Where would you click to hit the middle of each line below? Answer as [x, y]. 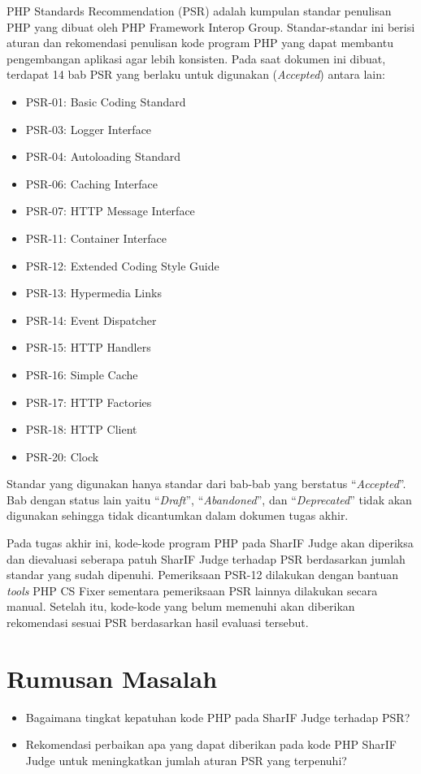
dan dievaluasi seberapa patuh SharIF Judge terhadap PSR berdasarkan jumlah [206, 558]
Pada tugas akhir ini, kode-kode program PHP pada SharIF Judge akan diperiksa [210, 543]
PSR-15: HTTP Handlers [88, 347]
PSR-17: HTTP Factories [89, 402]
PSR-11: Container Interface [96, 238]
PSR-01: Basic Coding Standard [106, 101]
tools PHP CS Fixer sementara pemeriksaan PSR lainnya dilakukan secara [192, 590]
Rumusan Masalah [112, 678]
